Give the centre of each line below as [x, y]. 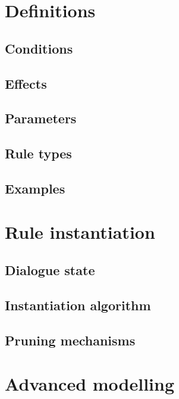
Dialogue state [50, 270]
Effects [26, 83]
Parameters [41, 118]
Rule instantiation [80, 232]
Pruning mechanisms [70, 340]
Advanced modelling [90, 384]
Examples [35, 188]
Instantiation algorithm [78, 305]
